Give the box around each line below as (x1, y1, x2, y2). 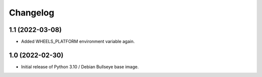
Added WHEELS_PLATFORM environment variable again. (21, 39, 135, 45)
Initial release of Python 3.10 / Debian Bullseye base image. (21, 63, 139, 70)
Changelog (9, 7, 54, 18)
